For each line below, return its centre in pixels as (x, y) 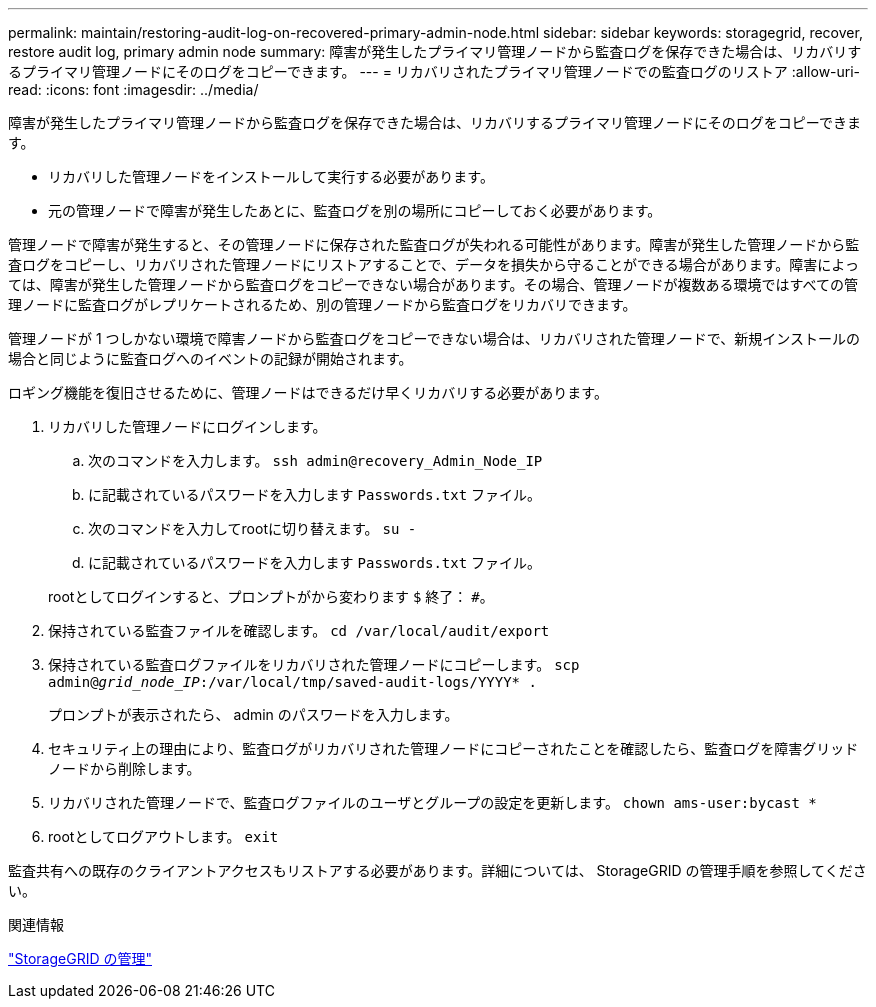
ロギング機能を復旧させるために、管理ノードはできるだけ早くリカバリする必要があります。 (308, 392)
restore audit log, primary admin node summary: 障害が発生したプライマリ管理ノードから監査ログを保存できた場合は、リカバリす (435, 51)
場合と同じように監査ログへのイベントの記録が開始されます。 (210, 358)
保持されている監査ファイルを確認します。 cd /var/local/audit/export (299, 630)
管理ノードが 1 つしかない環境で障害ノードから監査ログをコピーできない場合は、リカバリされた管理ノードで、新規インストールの (434, 338)
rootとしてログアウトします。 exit (163, 836)
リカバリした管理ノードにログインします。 (187, 426)
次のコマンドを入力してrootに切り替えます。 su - (252, 528)
